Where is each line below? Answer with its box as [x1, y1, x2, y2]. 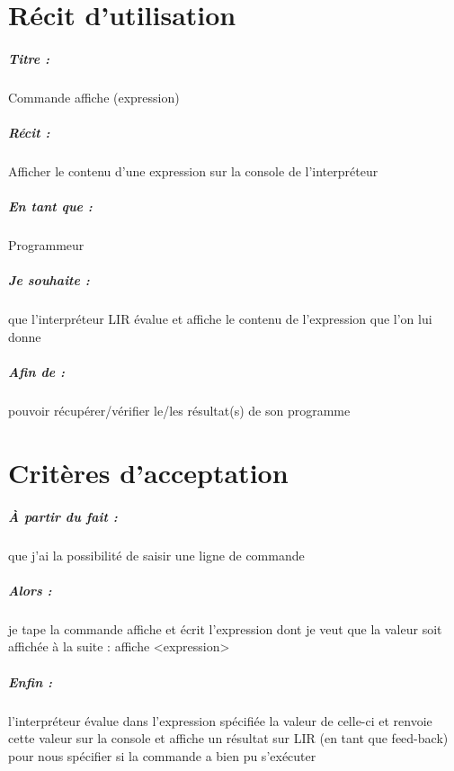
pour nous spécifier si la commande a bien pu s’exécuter [8, 746, 316, 765]
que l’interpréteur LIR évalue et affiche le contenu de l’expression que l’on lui [8, 309, 432, 328]
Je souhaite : [8, 271, 90, 290]
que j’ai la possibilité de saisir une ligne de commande [8, 545, 305, 564]
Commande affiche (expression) [8, 87, 180, 106]
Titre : [8, 49, 49, 67]
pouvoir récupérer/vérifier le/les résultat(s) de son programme [8, 401, 351, 420]
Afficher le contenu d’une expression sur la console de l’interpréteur [8, 162, 378, 181]
